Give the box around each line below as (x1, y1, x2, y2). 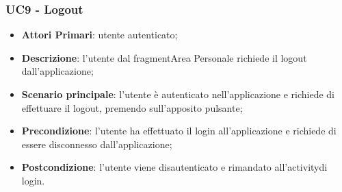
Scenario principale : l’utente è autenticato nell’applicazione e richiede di (21, 87, 334, 101)
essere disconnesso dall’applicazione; (21, 136, 172, 151)
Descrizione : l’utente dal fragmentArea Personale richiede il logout (21, 50, 307, 64)
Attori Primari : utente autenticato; (21, 27, 178, 42)
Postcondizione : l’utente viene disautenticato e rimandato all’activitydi (21, 160, 328, 174)
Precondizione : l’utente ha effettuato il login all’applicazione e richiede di (21, 123, 337, 138)
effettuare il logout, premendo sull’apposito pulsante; (21, 100, 243, 115)
